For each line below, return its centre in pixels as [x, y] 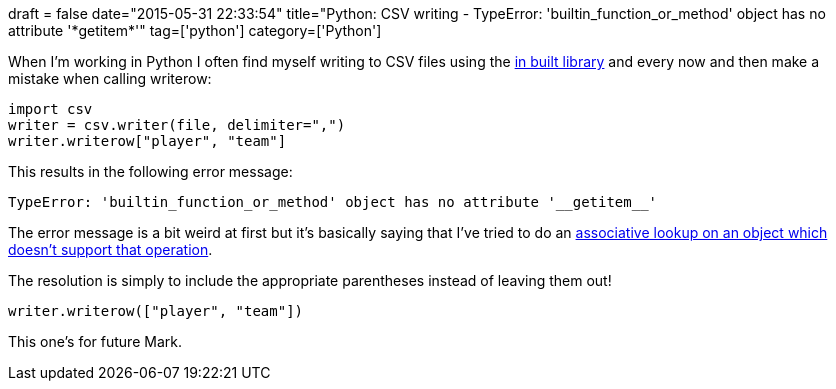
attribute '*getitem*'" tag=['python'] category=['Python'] [195, 30]
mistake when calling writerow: [110, 78]
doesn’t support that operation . [110, 249]
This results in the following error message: [150, 171]
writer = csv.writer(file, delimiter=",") [177, 125]
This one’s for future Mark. [95, 341]
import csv [50, 109]
